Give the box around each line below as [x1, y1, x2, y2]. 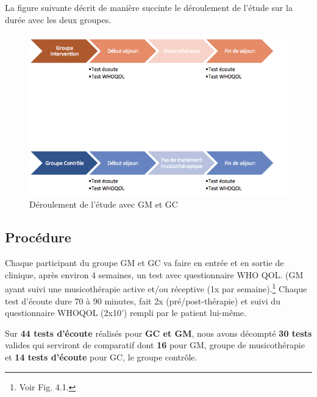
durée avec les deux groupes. [5, 13, 112, 26]
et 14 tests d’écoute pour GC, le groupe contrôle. [5, 351, 198, 364]
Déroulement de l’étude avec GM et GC [29, 198, 178, 211]
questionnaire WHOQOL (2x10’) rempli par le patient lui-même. [5, 306, 246, 319]
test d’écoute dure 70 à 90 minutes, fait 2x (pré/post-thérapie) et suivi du [5, 294, 280, 307]
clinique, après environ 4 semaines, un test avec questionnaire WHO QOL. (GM [5, 268, 304, 281]
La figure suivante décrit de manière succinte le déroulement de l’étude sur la [5, 1, 293, 13]
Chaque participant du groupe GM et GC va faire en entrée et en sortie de [5, 256, 284, 269]
